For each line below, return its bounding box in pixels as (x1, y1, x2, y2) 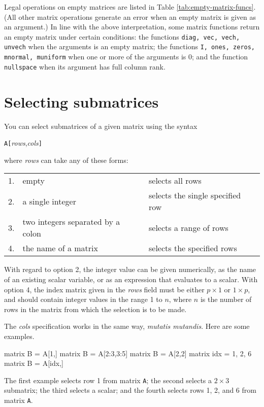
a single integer (22, 195, 76, 207)
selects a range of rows (149, 221, 228, 233)
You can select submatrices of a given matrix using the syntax (4, 120, 197, 131)
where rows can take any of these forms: (4, 154, 128, 165)
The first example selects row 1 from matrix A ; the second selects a (4, 375, 212, 385)
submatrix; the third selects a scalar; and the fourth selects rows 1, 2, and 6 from (4, 385, 256, 395)
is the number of (200, 294, 252, 304)
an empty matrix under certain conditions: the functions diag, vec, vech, (4, 31, 240, 42)
